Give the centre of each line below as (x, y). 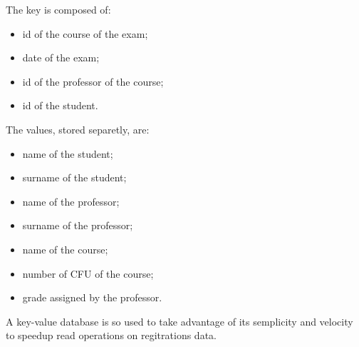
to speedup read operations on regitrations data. (111, 335)
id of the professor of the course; (93, 81)
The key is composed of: (58, 9)
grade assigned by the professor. (92, 297)
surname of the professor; (78, 225)
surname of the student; (74, 177)
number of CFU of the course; (88, 273)
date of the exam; (61, 57)
